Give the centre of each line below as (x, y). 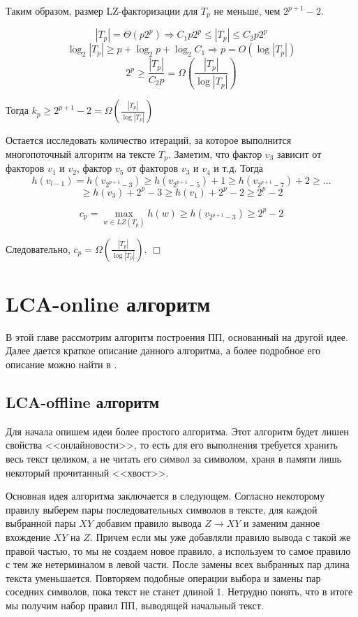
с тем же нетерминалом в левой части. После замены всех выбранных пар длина (178, 564)
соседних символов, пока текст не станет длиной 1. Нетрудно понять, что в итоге (179, 591)
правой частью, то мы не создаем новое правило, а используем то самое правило (178, 550)
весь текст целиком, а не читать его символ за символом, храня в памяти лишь (173, 459)
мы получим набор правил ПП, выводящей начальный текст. (135, 605)
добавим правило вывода (149, 523)
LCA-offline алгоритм (83, 402)
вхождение (28, 537)
